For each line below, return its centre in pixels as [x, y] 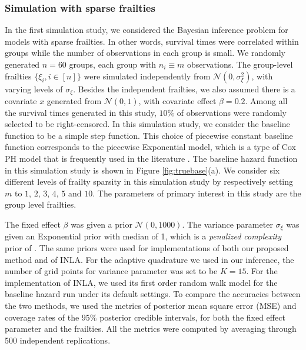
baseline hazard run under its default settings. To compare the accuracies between [153, 294]
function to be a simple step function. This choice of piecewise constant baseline [149, 135]
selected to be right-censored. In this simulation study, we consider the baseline [147, 124]
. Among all [266, 101]
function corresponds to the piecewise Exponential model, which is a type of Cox [150, 147]
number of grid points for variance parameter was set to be [111, 271]
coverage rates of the [42, 317]
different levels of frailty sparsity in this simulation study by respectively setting [149, 181]
